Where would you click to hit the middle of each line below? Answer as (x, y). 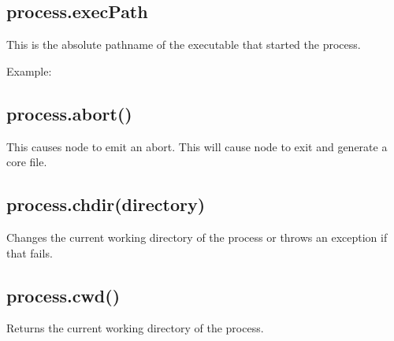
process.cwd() (63, 295)
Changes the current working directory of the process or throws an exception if (197, 237)
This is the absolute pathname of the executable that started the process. (184, 44)
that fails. (30, 252)
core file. (27, 162)
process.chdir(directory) (106, 204)
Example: (29, 70)
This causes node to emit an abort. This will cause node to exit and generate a (197, 146)
